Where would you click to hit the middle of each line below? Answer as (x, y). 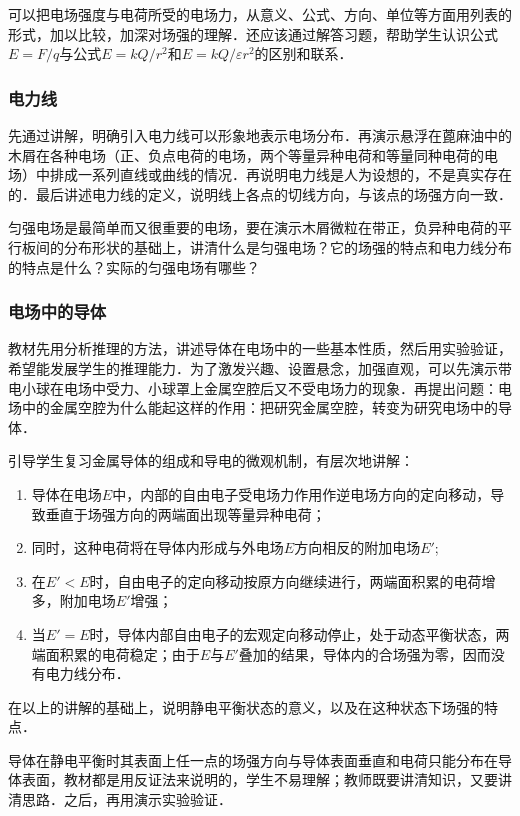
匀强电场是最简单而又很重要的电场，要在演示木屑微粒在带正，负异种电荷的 (253, 227)
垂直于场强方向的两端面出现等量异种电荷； (185, 513)
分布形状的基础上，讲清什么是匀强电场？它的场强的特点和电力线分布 (287, 246)
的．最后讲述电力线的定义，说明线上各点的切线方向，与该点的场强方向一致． (260, 193)
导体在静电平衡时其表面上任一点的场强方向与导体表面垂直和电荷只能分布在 (253, 759)
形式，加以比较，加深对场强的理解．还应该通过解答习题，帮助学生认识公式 (253, 33)
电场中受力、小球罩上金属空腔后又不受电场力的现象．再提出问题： (280, 387)
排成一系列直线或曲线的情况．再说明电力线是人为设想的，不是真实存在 (280, 174)
